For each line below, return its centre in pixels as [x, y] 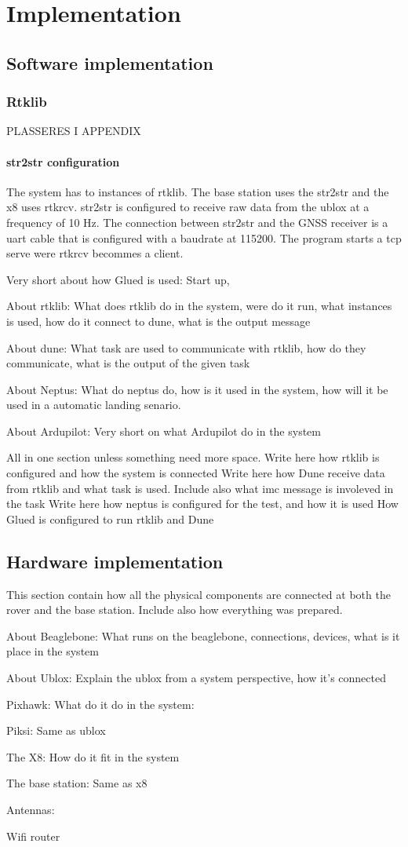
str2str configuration [63, 161]
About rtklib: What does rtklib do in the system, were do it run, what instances [199, 306]
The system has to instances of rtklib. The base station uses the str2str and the [198, 191]
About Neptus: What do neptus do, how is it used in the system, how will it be [197, 389]
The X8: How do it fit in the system [93, 756]
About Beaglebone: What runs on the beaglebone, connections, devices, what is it [203, 635]
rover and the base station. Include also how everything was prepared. [175, 610]
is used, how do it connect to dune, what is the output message [158, 321]
